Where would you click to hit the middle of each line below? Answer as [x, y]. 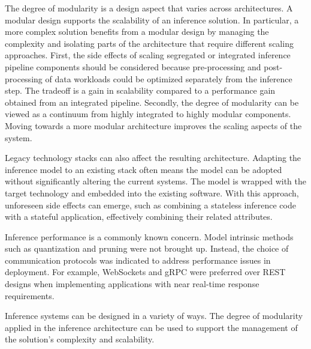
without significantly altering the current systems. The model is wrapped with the [155, 181]
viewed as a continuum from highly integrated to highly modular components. [148, 114]
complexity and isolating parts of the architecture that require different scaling [149, 43]
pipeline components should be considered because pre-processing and [133, 66]
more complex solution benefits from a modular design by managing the [137, 32]
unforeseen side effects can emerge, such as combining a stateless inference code [150, 205]
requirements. [30, 295]
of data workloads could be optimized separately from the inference [169, 78]
